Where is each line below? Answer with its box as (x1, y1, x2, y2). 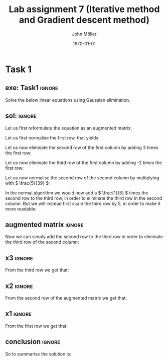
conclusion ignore (5, 337, 61, 346)
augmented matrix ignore (5, 220, 84, 229)
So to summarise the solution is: (5, 351, 72, 357)
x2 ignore (5, 281, 33, 290)
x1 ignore (5, 310, 32, 318)
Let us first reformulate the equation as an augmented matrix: (5, 125, 132, 131)
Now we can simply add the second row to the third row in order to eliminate (5, 234, 163, 240)
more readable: (5, 205, 37, 212)
